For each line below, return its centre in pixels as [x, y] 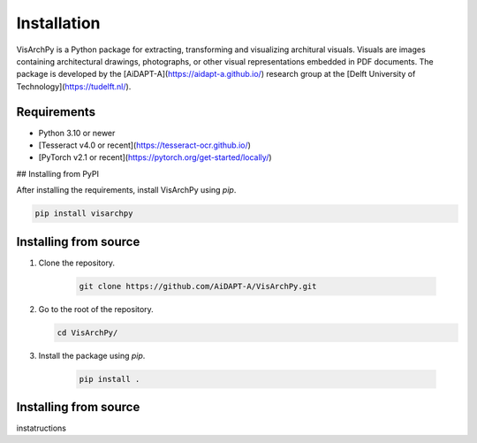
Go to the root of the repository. [96, 309]
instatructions [41, 428]
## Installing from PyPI [57, 173]
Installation [58, 23]
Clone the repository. [76, 263]
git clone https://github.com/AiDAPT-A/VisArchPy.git [198, 286]
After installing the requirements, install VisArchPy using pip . [126, 190]
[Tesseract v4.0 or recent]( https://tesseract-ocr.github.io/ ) [145, 145]
